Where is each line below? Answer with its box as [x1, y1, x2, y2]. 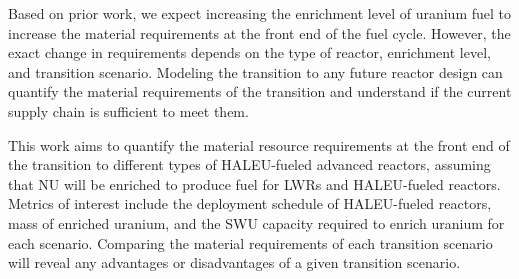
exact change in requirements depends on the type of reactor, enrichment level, [8, 42, 491, 63]
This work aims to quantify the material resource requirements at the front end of [8, 134, 510, 155]
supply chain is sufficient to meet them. [8, 100, 249, 121]
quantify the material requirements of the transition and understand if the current [8, 81, 512, 102]
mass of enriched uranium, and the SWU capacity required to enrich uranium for [8, 212, 505, 233]
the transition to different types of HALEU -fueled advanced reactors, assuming [8, 154, 491, 175]
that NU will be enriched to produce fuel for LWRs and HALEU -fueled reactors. [8, 173, 501, 194]
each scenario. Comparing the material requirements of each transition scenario [8, 232, 493, 253]
